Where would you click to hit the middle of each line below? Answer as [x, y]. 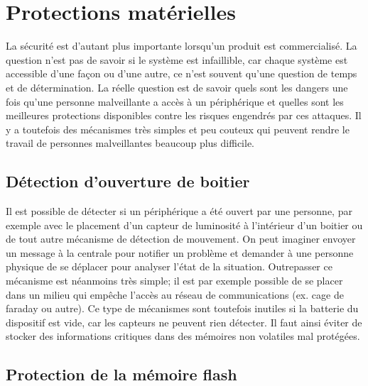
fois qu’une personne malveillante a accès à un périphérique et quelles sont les [175, 101]
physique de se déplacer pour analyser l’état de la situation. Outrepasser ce [169, 266]
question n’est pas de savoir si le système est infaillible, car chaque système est [177, 59]
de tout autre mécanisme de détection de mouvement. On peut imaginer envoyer [181, 239]
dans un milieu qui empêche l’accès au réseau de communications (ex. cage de [175, 294]
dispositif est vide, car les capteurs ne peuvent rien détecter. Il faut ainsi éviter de [184, 322]
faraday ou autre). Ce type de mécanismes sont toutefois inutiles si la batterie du [182, 308]
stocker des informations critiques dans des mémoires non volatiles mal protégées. [183, 336]
